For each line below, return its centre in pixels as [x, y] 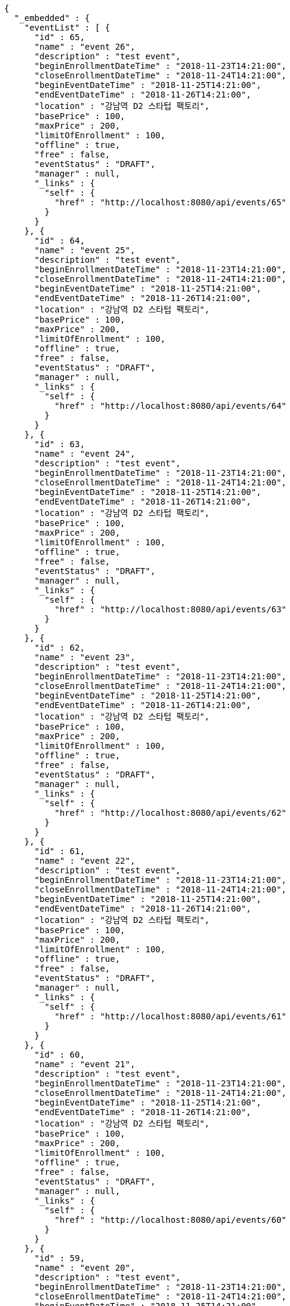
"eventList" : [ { [67, 28]
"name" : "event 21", [85, 1064]
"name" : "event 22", [85, 861]
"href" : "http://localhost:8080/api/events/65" [171, 202]
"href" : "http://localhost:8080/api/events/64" [171, 406]
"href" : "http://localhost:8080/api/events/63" [171, 609]
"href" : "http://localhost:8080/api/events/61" [171, 1016]
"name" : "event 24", [85, 454]
